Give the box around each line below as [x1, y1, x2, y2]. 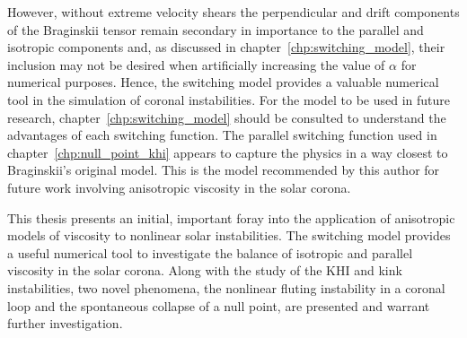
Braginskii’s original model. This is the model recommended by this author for [7, 160, 440, 179]
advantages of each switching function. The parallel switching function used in [7, 126, 437, 144]
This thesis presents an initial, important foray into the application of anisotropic [7, 208, 455, 227]
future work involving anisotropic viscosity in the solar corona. [7, 178, 351, 196]
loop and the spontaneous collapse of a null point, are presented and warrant [7, 296, 430, 315]
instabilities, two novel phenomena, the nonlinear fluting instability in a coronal [7, 278, 445, 297]
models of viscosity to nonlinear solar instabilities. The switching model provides [7, 226, 451, 245]
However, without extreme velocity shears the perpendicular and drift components [7, 3, 460, 21]
